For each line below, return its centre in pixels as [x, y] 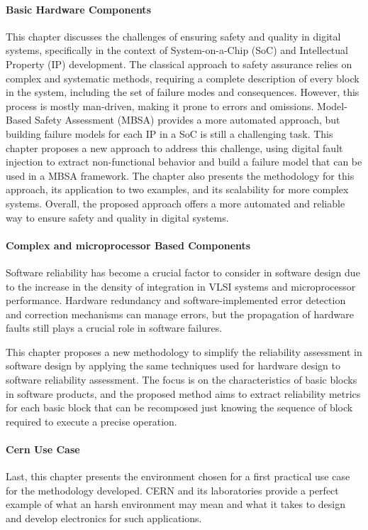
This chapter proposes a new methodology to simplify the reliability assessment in [184, 351]
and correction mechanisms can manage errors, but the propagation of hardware [180, 314]
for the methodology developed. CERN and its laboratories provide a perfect [172, 490]
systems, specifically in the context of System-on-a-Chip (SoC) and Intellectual [177, 50]
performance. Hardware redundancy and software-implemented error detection [176, 300]
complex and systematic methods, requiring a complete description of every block [183, 78]
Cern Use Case [43, 449]
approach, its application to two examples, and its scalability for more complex [177, 189]
